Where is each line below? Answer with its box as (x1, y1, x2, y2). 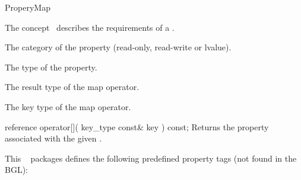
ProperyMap (5, 1, 50, 13)
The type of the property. (5, 60, 97, 73)
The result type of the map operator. (5, 81, 140, 93)
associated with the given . (5, 132, 102, 144)
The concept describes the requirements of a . (5, 21, 175, 33)
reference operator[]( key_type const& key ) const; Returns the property (5, 120, 269, 133)
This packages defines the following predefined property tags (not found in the (5, 152, 297, 164)
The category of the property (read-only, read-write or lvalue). (5, 41, 232, 53)
